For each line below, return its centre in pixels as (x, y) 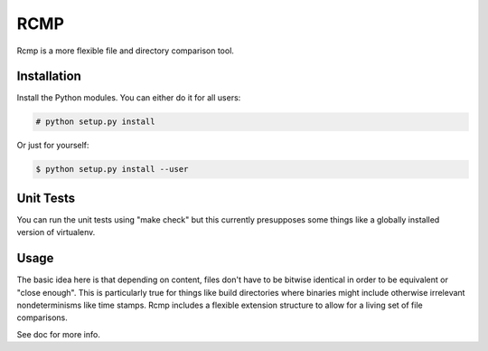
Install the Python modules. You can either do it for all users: (129, 98)
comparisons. (42, 318)
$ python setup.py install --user (112, 169)
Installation (49, 76)
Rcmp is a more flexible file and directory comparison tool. (126, 51)
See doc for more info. (59, 334)
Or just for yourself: (53, 146)
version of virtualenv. (56, 232)
